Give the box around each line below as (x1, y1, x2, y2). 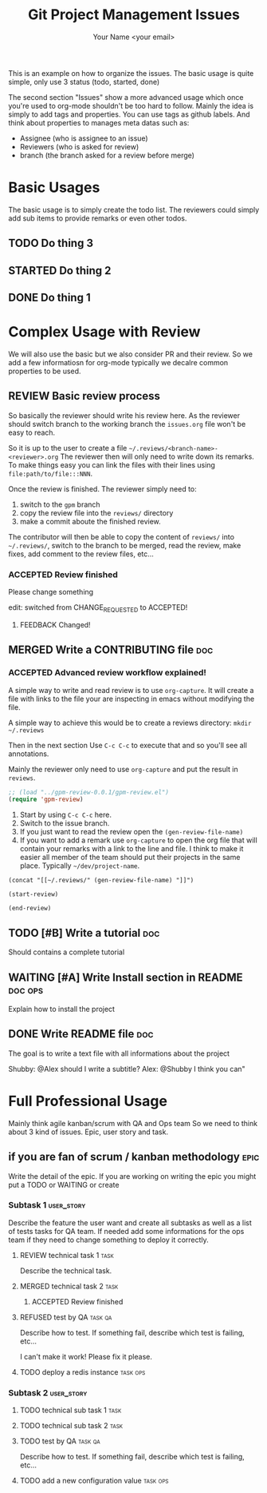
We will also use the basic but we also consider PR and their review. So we (8, 349, 253, 359)
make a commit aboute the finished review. (19, 516, 161, 526)
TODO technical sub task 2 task (19, 1421, 124, 1431)
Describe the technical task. (19, 1265, 112, 1276)
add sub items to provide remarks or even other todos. (8, 213, 187, 223)
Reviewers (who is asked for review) (19, 141, 139, 151)
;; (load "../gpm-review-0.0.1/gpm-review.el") (8, 788, 170, 796)
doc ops (8, 983, 44, 997)
